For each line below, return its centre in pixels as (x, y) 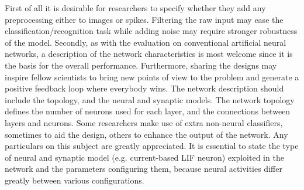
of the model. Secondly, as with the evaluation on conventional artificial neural (146, 42)
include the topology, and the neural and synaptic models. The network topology (150, 99)
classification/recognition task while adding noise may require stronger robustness (151, 31)
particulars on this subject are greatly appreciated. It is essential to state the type (152, 146)
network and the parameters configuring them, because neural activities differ (144, 169)
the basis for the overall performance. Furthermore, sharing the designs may (141, 65)
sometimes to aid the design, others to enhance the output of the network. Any (146, 134)
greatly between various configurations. (75, 180)
